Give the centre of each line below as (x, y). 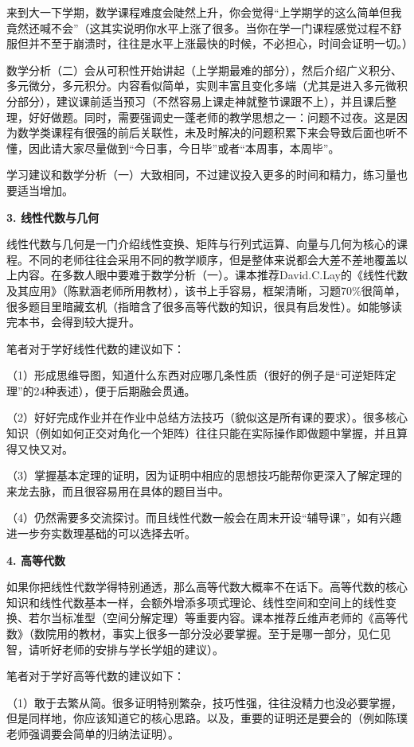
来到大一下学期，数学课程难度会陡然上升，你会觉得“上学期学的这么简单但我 (204, 12)
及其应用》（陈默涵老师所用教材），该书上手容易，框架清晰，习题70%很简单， (206, 290)
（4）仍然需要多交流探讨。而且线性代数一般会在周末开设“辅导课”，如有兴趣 (204, 517)
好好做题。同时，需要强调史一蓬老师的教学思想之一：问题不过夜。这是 (212, 117)
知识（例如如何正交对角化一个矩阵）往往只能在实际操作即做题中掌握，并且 (201, 433)
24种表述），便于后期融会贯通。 (115, 390)
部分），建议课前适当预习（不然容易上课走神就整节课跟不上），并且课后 (201, 101)
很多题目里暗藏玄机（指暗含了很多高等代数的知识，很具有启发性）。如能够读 (204, 306)
